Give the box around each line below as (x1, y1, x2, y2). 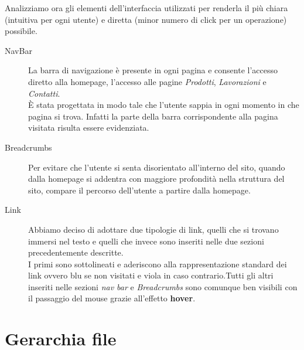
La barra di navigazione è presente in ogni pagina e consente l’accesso (28, 64, 278, 76)
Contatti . (28, 87, 60, 99)
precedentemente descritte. (28, 246, 124, 259)
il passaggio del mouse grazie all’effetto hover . (28, 292, 196, 304)
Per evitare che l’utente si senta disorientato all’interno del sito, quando (28, 161, 285, 173)
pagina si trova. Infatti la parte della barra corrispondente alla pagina (28, 110, 278, 122)
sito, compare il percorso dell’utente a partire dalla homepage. (28, 184, 251, 196)
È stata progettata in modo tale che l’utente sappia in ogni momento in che (28, 98, 299, 111)
